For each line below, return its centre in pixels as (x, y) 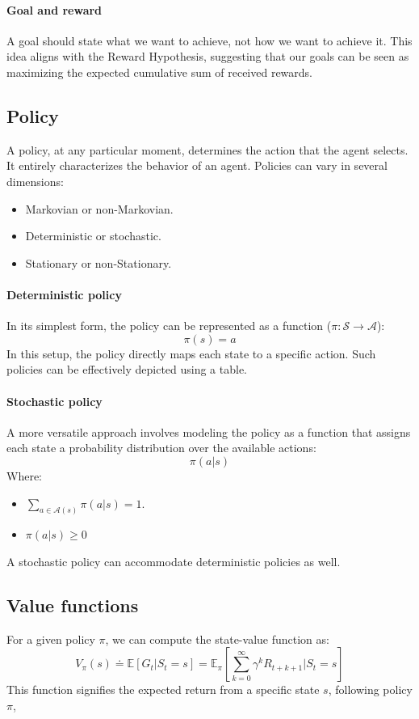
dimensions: (35, 181)
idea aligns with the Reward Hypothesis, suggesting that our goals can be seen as (208, 56)
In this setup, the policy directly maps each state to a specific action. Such (191, 353)
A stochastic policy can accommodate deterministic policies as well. (174, 561)
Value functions (73, 605)
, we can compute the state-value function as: (217, 639)
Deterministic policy (64, 294)
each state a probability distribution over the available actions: (161, 448)
